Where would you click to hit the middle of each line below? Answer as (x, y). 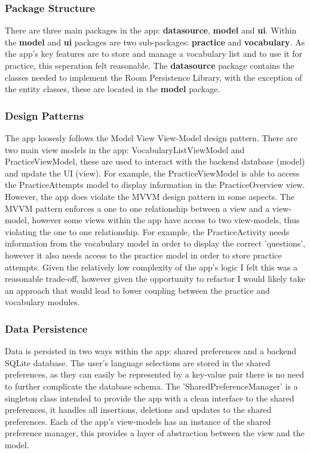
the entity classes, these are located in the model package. (113, 89)
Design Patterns (44, 115)
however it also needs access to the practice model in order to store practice (143, 255)
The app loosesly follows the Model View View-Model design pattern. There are (151, 138)
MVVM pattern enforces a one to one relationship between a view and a (137, 208)
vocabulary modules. (42, 302)
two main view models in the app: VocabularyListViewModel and (125, 149)
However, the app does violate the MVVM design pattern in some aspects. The (150, 196)
